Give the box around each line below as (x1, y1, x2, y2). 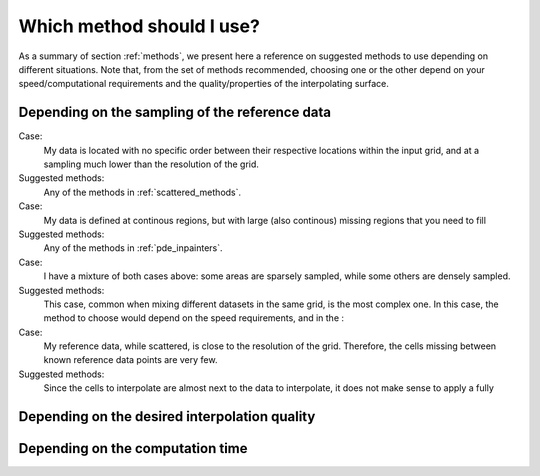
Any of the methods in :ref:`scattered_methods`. (43, 186, 242, 198)
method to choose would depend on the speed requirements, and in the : (43, 312, 345, 324)
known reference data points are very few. (43, 354, 218, 366)
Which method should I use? (18, 15, 260, 37)
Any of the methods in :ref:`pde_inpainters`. (43, 242, 224, 254)
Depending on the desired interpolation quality (18, 408, 316, 425)
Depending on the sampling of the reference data (18, 104, 332, 121)
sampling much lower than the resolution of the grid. (43, 158, 260, 170)
